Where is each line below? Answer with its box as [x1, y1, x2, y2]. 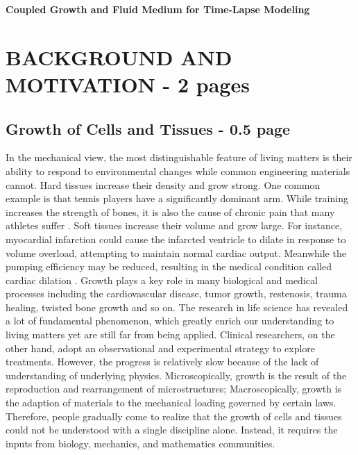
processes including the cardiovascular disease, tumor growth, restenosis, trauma [6, 286, 347, 301]
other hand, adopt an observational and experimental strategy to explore [6, 340, 316, 355]
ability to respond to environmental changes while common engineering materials [6, 163, 350, 178]
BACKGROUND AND [6, 42, 232, 71]
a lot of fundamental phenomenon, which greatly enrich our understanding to [6, 313, 334, 328]
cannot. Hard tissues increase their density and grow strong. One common [6, 177, 321, 192]
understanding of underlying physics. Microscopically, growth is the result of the [6, 367, 347, 382]
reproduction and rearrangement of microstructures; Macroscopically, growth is [6, 381, 342, 396]
